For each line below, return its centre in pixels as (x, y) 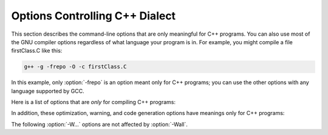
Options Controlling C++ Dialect (94, 16)
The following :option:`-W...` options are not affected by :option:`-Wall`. (100, 124)
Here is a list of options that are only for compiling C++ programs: (94, 102)
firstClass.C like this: (37, 51)
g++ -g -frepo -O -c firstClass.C (75, 67)
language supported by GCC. (48, 91)
